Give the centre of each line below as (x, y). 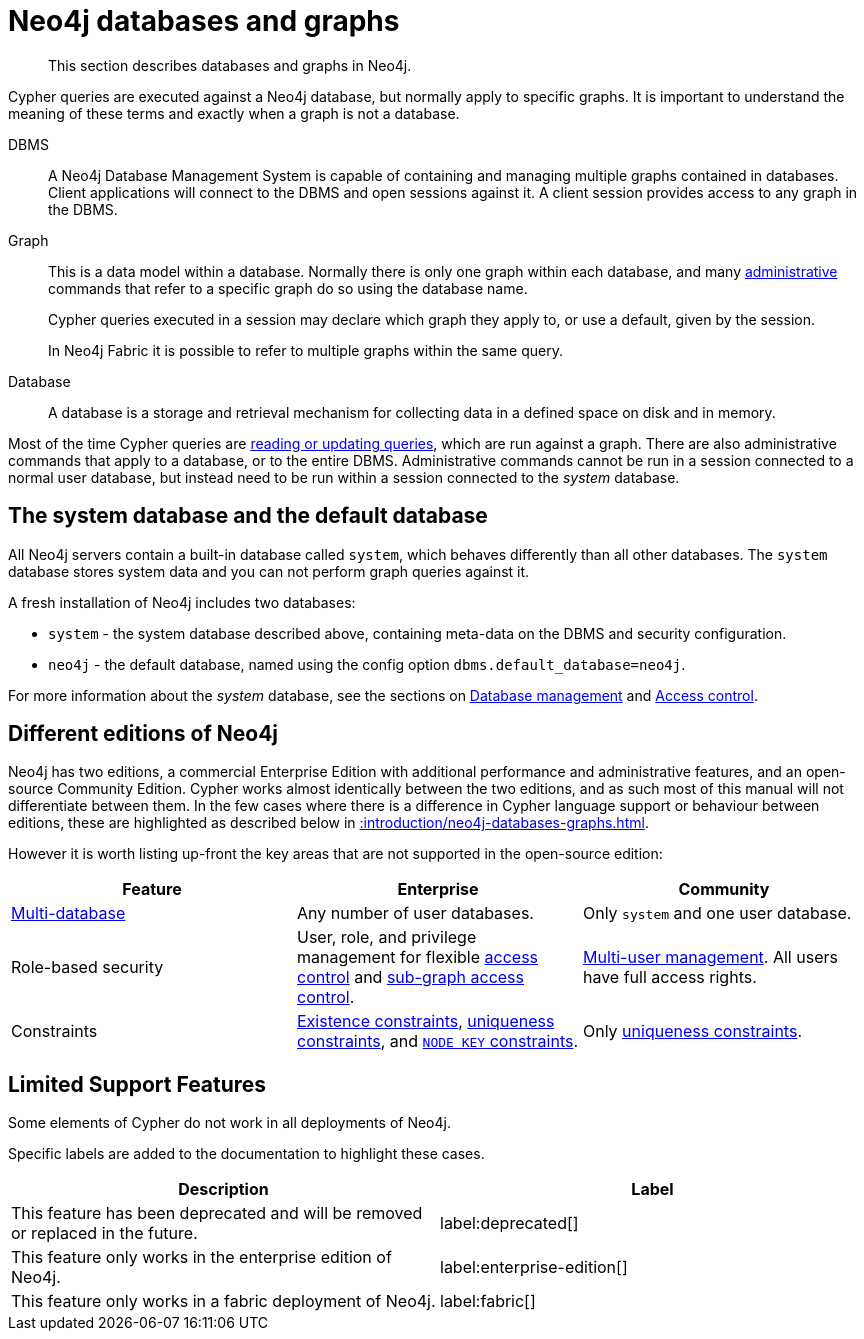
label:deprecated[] (509, 1223)
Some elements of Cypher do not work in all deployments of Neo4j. (229, 1123)
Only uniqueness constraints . (692, 1031)
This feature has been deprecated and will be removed (217, 1213)
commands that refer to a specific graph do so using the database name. (288, 288)
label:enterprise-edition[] (534, 1267)
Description (223, 1189)
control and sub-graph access (410, 977)
